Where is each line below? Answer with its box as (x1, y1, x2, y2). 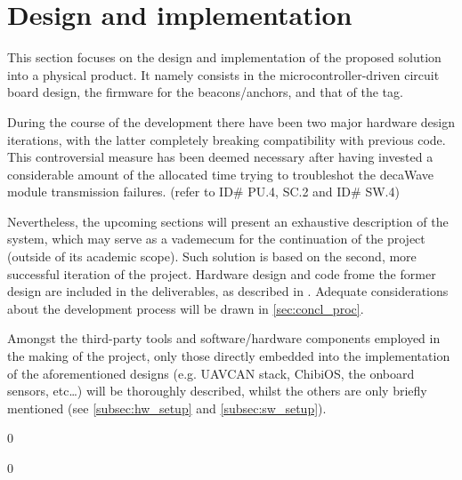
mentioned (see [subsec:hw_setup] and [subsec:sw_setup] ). (7, 398, 327, 417)
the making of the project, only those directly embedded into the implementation (7, 347, 450, 365)
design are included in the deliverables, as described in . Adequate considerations (7, 282, 449, 300)
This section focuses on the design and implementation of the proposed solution (7, 48, 442, 67)
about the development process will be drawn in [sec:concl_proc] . (7, 299, 364, 317)
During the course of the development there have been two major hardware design (7, 112, 456, 131)
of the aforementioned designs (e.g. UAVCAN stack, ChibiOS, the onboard (7, 364, 415, 382)
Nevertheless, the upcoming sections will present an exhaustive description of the (7, 212, 449, 230)
